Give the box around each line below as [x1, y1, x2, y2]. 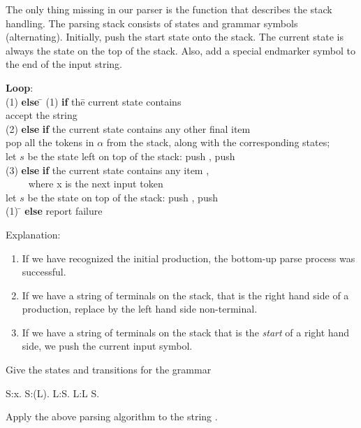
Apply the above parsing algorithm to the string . [6, 409, 218, 424]
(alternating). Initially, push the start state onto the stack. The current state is [6, 29, 344, 44]
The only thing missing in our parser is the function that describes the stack [6, 2, 332, 16]
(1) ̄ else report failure [6, 204, 103, 218]
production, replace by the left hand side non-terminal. [22, 301, 258, 316]
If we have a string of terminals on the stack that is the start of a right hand [22, 324, 350, 339]
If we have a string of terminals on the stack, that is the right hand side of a [22, 287, 349, 302]
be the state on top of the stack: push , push [27, 190, 218, 204]
